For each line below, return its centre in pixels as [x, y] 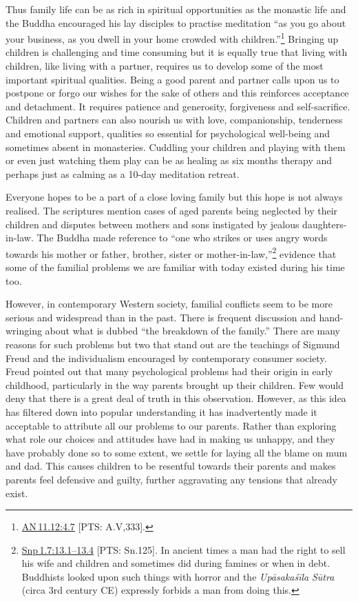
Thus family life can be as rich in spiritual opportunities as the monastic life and [176, 9]
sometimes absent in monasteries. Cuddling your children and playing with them [176, 147]
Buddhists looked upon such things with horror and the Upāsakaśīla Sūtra [178, 576]
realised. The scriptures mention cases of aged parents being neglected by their [172, 210]
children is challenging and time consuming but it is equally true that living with [177, 52]
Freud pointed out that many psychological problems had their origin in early [169, 371]
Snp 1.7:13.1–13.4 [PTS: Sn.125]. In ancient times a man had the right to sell [183, 549]
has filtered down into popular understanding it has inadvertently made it [161, 411]
